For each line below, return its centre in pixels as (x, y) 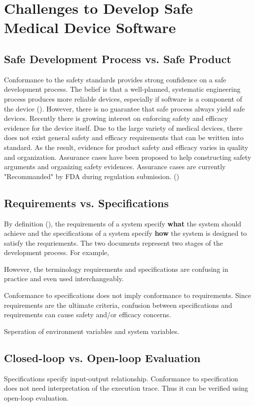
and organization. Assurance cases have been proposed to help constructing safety (128, 157)
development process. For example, (57, 252)
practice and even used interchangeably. (64, 278)
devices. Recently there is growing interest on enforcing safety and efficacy (116, 118)
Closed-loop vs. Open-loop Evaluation (102, 357)
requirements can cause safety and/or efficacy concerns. (88, 314)
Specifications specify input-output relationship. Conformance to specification (121, 378)
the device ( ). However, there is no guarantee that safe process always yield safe (125, 108)
